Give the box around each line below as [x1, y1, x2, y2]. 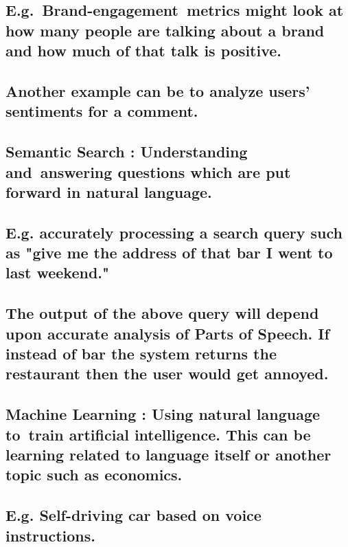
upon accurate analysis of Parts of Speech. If [5, 322, 329, 344]
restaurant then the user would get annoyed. [5, 363, 329, 384]
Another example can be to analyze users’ [5, 80, 310, 101]
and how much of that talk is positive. [5, 40, 282, 61]
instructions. [5, 524, 95, 546]
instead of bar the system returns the [5, 343, 277, 364]
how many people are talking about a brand [5, 19, 325, 41]
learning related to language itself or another [5, 443, 332, 465]
